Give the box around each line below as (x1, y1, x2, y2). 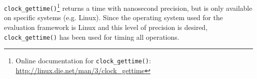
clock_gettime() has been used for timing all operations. (4, 31, 179, 42)
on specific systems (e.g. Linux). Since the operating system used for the (4, 12, 223, 23)
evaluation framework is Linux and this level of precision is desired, (4, 22, 208, 32)
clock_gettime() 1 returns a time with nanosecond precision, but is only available (4, 1, 253, 13)
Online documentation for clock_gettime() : (15, 55, 151, 66)
